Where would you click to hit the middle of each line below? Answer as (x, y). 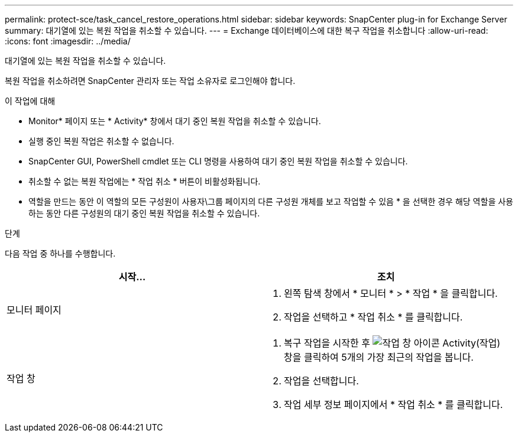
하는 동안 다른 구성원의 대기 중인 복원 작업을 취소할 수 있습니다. (144, 213)
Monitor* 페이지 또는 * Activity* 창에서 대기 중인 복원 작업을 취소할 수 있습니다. (175, 121)
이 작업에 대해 (30, 101)
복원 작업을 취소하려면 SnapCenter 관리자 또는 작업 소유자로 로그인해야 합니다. (150, 81)
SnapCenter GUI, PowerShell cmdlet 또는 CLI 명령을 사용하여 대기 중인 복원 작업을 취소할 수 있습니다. (218, 161)
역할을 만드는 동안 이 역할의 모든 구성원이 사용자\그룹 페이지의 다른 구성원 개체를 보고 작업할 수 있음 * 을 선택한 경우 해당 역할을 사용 (271, 201)
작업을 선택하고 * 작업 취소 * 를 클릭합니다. (373, 317)
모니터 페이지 (34, 310)
